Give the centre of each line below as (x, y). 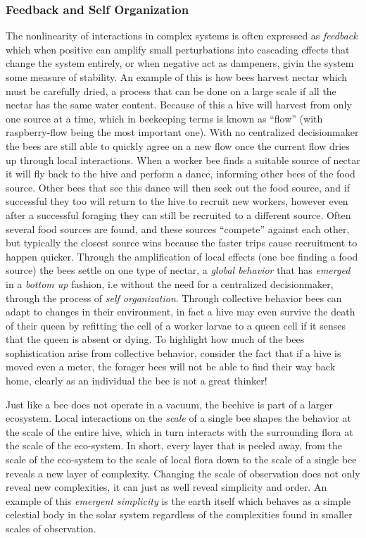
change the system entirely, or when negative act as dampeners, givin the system (180, 63)
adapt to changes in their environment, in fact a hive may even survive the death (181, 312)
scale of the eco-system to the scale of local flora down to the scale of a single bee (181, 459)
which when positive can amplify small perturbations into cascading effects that (178, 49)
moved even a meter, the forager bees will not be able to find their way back (171, 367)
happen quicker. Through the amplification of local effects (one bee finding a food (182, 256)
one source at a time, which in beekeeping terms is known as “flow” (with (164, 118)
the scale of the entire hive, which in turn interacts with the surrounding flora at (179, 431)
